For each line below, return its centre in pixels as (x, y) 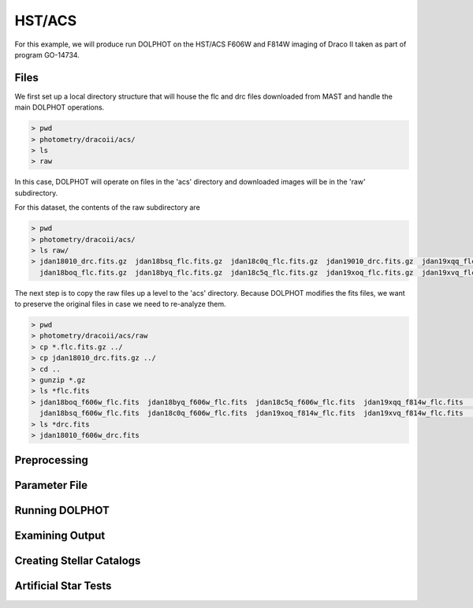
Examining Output (60, 536)
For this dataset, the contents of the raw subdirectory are (107, 207)
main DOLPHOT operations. (60, 107)
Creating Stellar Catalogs (78, 561)
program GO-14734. (47, 54)
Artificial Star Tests (63, 586)
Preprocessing (51, 460)
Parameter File (51, 485)
